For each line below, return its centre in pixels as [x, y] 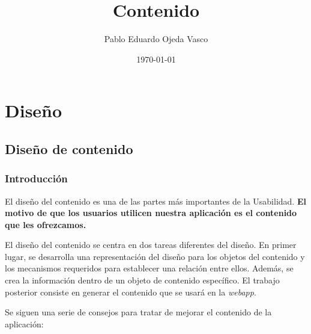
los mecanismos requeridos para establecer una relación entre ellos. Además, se [149, 268]
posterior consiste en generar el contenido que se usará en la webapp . [131, 292]
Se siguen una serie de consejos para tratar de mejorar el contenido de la [138, 312]
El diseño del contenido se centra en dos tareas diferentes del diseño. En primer [151, 245]
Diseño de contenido [69, 148]
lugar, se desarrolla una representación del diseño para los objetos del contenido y [155, 256]
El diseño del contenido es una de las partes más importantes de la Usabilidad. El [155, 201]
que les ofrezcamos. [46, 224]
